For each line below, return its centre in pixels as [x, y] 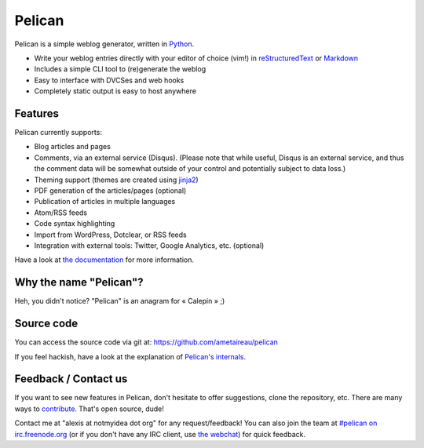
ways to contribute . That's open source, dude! [90, 409]
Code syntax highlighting [75, 224]
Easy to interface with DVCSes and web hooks [109, 80]
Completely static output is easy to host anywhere [115, 91]
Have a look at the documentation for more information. [104, 260]
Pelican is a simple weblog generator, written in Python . [104, 44]
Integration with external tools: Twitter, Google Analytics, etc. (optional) [149, 245]
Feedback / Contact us [71, 379]
